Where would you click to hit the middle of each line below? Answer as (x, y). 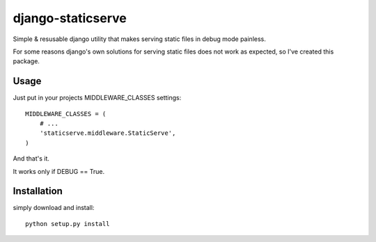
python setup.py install (68, 224)
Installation (38, 191)
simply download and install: (54, 208)
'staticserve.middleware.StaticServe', (108, 133)
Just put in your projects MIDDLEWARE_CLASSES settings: (97, 98)
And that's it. (31, 159)
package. (26, 61)
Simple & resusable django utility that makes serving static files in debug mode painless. (139, 39)
